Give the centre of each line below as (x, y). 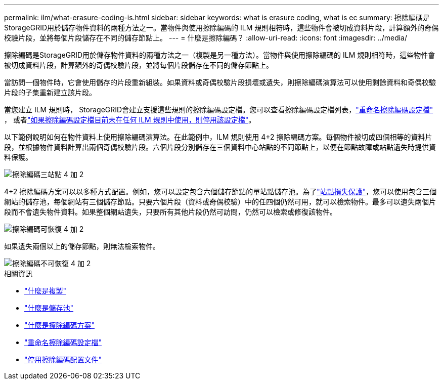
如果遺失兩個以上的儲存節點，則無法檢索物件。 (82, 246)
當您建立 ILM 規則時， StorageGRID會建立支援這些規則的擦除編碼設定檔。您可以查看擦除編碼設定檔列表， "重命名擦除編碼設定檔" (219, 110)
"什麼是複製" (46, 291)
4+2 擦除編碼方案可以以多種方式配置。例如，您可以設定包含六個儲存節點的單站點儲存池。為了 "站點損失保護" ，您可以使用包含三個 (220, 191)
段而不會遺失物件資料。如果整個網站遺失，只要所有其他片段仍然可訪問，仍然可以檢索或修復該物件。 (170, 212)
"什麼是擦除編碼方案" (60, 325)
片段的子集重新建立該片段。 (50, 92)
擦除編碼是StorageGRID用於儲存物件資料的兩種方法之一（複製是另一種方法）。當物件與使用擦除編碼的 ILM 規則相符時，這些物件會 (220, 55)
